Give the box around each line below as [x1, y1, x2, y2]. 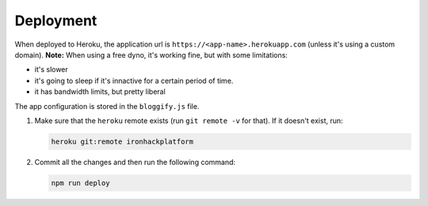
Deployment [14, 12, 97, 29]
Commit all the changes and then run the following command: [34, 157, 236, 167]
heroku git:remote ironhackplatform [51, 137, 194, 146]
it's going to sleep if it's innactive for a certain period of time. [34, 76, 234, 85]
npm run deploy [51, 178, 110, 187]
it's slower [34, 65, 69, 74]
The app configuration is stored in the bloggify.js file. [14, 101, 200, 110]
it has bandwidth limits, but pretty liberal [34, 87, 166, 96]
